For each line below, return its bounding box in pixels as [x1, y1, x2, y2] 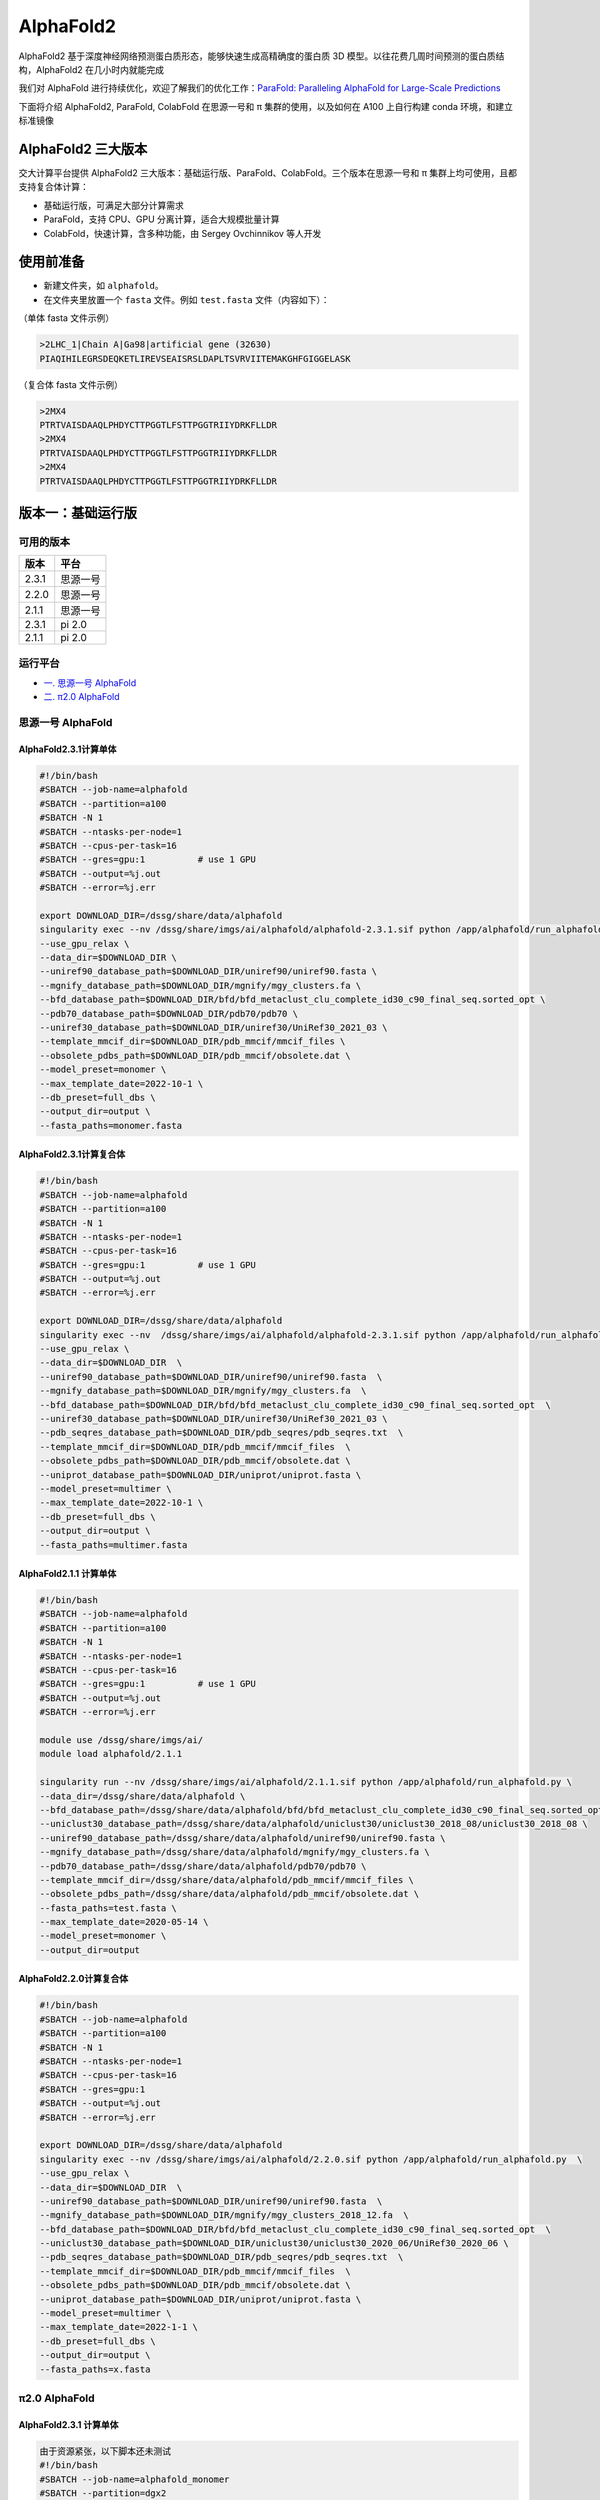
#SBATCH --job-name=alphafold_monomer [39, 2473, 230, 2485]
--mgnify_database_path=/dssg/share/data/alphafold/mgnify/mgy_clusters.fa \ [39, 1846, 430, 1858]
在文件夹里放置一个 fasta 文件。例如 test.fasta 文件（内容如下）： [43, 293, 330, 305]
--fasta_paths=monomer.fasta [39, 1120, 183, 1131]
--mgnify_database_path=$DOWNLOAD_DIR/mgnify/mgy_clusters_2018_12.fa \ [39, 2210, 409, 2221]
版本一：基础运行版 [18, 504, 137, 521]
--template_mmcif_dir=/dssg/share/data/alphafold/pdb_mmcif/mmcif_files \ [39, 1874, 415, 1885]
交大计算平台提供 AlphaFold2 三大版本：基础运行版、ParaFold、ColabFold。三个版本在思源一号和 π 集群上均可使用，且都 [18, 167, 518, 179]
